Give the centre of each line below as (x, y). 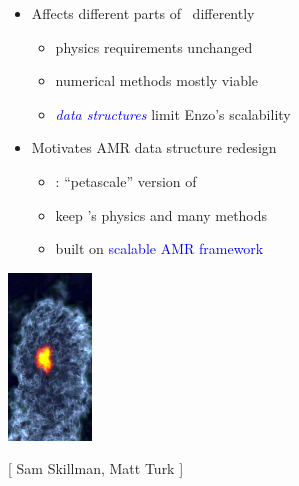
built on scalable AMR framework (159, 248)
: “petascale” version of (126, 180)
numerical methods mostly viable (157, 80)
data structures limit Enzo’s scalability (173, 113)
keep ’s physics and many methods (161, 214)
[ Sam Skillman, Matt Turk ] (96, 468)
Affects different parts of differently (143, 13)
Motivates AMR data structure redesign (154, 147)
